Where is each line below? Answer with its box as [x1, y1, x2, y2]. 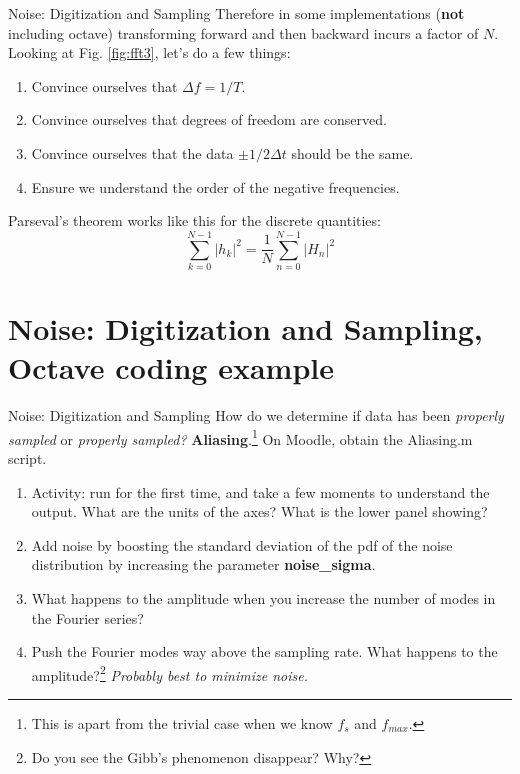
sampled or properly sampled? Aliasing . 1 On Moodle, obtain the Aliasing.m [8, 425, 473, 449]
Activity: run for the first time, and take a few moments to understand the [31, 481, 490, 502]
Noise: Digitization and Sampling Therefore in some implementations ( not [8, 3, 465, 23]
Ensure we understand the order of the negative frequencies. [31, 176, 400, 197]
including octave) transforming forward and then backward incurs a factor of [8, 22, 479, 43]
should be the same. [291, 142, 414, 163]
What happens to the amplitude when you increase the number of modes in [31, 588, 496, 608]
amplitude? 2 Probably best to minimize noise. [31, 661, 308, 685]
